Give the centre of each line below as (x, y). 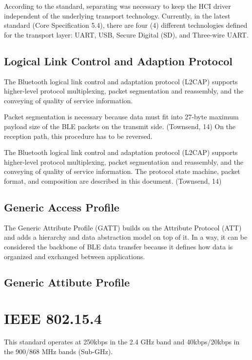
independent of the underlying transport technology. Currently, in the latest (117, 15)
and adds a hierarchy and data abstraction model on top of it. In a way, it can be (126, 237)
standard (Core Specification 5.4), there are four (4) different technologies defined (126, 25)
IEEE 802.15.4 (53, 318)
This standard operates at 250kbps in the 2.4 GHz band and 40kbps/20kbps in (122, 341)
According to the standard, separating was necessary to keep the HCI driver (117, 6)
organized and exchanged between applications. (75, 256)
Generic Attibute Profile (67, 282)
